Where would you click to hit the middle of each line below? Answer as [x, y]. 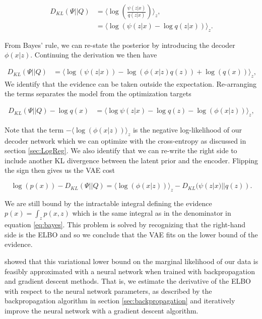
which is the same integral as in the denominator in [152, 213]
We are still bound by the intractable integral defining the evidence [108, 203]
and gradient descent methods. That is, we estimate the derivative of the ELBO [128, 281]
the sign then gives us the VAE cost [60, 170]
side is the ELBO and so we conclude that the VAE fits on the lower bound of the [131, 234]
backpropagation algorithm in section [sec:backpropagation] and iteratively [120, 301]
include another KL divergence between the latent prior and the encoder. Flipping [132, 160]
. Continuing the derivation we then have [94, 55]
